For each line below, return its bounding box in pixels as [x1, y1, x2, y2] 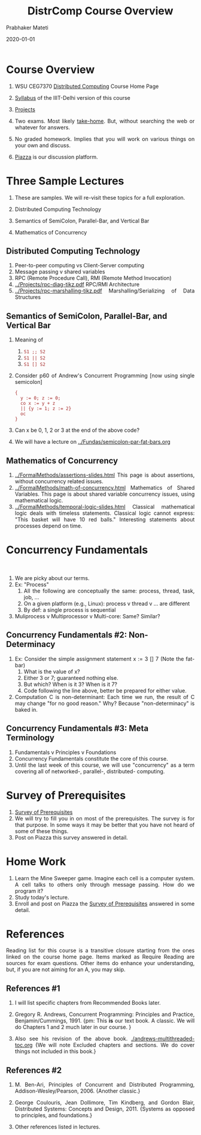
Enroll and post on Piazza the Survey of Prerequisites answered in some [14, 900, 195, 907]
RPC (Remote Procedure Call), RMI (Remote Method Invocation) [14, 274, 172, 282]
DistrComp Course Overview [27, 4, 173, 18]
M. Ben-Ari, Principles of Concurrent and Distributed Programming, [14, 1081, 195, 1088]
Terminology [6, 733, 54, 743]
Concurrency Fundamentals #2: [6, 630, 127, 640]
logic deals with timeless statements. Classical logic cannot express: [14, 509, 195, 517]
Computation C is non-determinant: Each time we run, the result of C [14, 693, 195, 700]
